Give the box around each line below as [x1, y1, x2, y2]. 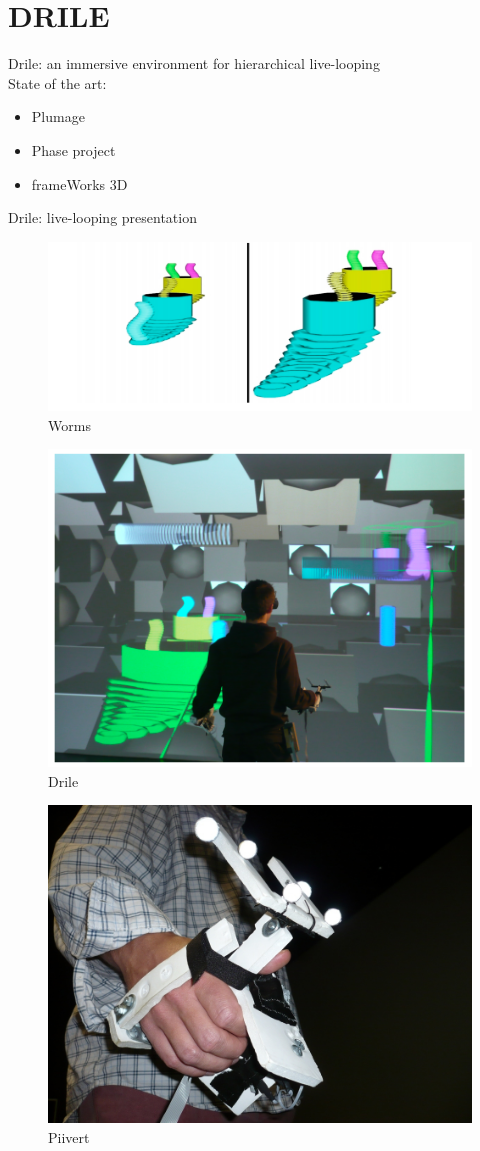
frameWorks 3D [31, 173, 128, 194]
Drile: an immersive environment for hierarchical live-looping [8, 53, 380, 74]
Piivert [48, 1126, 90, 1147]
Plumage [31, 106, 85, 127]
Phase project [31, 139, 116, 160]
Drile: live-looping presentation [8, 207, 197, 228]
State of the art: [8, 72, 107, 93]
